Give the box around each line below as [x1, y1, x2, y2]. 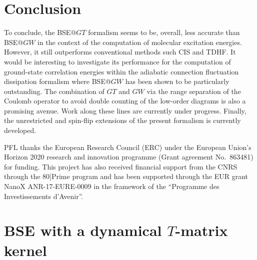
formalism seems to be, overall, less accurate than [88, 27, 240, 37]
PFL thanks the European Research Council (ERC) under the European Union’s [4, 141, 251, 152]
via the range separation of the [146, 85, 241, 96]
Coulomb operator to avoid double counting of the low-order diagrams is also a [4, 95, 246, 106]
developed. [4, 125, 36, 135]
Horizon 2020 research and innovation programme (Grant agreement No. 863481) [4, 151, 253, 162]
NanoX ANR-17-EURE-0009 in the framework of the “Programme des [4, 181, 219, 191]
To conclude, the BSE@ [4, 27, 76, 37]
